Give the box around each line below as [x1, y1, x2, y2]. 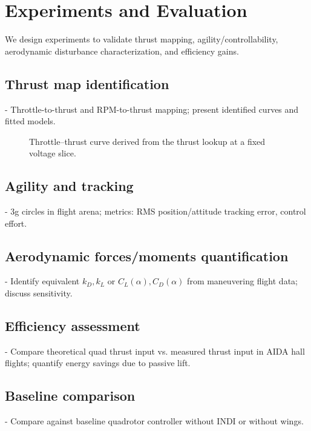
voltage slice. [29, 147, 76, 159]
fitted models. [5, 115, 56, 127]
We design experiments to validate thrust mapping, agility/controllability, [5, 33, 278, 45]
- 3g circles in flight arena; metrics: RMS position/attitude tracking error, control [5, 205, 306, 218]
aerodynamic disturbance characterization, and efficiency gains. [5, 44, 239, 57]
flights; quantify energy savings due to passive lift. [5, 356, 191, 369]
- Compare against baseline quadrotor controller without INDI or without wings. [5, 415, 304, 427]
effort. [5, 216, 27, 229]
